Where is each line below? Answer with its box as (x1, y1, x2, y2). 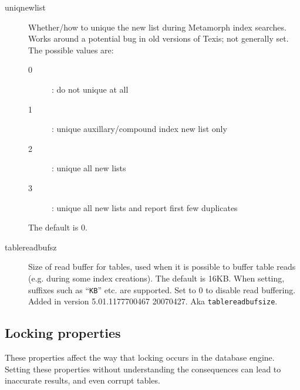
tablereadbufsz (5, 240, 57, 253)
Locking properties (5, 324, 121, 342)
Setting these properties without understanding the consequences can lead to (5, 362, 281, 375)
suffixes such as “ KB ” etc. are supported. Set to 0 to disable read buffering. (28, 283, 296, 296)
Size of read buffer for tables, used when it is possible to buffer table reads (28, 260, 296, 273)
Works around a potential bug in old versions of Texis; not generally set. (28, 32, 289, 45)
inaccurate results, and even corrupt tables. (5, 374, 160, 386)
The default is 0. (28, 221, 87, 233)
